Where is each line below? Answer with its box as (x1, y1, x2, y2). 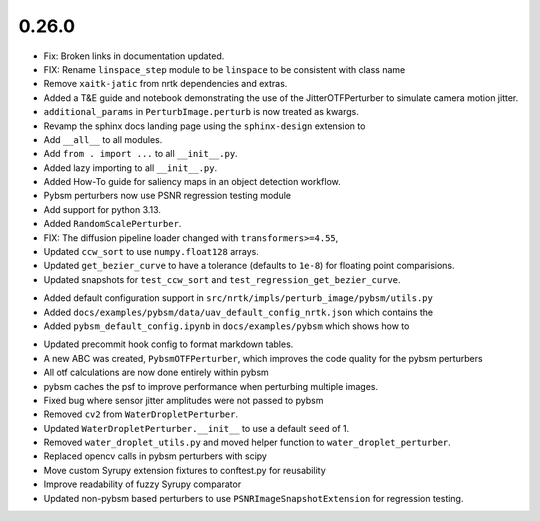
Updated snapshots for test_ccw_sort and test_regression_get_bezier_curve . (43, 273, 401, 285)
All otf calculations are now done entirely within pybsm (43, 366, 269, 379)
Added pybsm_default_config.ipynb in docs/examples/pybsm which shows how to (43, 320, 410, 332)
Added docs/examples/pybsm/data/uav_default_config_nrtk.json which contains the (43, 306, 434, 318)
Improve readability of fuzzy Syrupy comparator (43, 478, 242, 490)
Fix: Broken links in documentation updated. (43, 50, 225, 62)
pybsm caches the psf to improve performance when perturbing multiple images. (43, 380, 379, 392)
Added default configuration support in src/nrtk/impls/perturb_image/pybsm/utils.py (43, 292, 434, 304)
